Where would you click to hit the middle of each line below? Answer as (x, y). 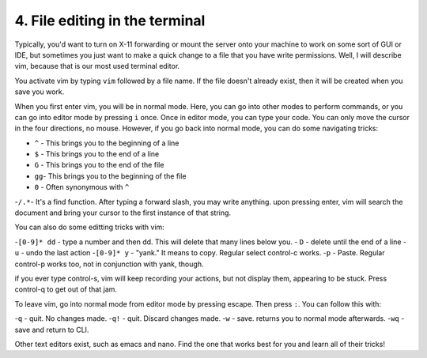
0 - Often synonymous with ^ (82, 187)
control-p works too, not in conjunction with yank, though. (109, 264)
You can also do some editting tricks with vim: (90, 227)
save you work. (40, 92)
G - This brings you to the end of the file (99, 165)
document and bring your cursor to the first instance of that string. (123, 213)
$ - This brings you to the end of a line (97, 154)
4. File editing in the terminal (110, 21)
